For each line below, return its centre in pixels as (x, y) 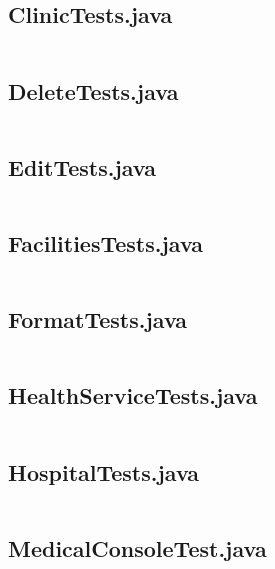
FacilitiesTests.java (106, 243)
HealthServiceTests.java (133, 395)
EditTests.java (82, 166)
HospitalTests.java (104, 471)
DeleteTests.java (93, 90)
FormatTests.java (98, 319)
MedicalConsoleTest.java (137, 547)
